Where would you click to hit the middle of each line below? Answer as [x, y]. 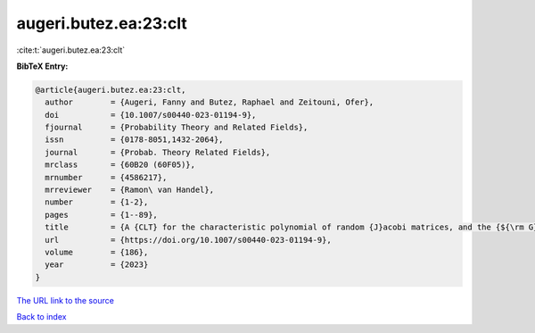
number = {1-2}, [97, 202]
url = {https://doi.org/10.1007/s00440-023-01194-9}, [188, 240]
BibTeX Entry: [42, 66]
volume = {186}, [97, 252]
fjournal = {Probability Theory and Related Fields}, [177, 128]
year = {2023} [97, 265]
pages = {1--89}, [101, 215]
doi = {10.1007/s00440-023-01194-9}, [151, 115]
